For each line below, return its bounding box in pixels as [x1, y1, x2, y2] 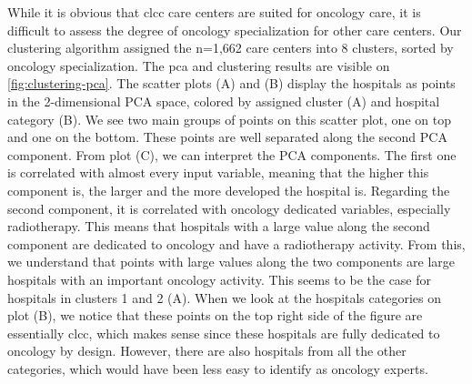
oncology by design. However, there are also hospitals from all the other [7, 341, 407, 360]
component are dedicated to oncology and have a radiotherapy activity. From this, [7, 234, 466, 253]
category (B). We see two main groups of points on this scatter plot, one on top [7, 109, 451, 128]
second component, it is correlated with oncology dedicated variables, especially [7, 198, 451, 217]
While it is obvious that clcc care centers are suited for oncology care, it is [7, 3, 421, 21]
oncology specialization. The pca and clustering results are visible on [7, 56, 390, 75]
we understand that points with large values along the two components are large [7, 252, 455, 271]
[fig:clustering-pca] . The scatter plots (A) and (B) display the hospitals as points [7, 74, 456, 93]
